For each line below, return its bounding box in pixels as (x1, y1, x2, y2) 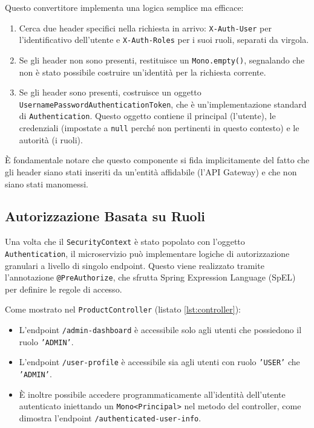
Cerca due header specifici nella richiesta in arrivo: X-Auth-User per (19, 21, 272, 34)
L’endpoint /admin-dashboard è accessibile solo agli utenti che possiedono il (19, 323, 302, 336)
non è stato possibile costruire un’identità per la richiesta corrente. (19, 65, 266, 78)
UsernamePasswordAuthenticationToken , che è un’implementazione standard (19, 97, 307, 110)
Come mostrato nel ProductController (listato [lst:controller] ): (5, 303, 241, 316)
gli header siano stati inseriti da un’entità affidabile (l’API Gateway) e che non (5, 165, 297, 178)
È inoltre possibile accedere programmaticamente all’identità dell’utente (19, 387, 286, 400)
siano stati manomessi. (5, 177, 88, 190)
